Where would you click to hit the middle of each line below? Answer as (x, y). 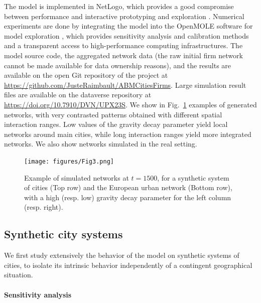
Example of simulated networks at (77, 177)
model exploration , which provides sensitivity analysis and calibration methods (126, 35)
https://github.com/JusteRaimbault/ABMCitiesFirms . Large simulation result (125, 85)
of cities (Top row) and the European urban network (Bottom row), (128, 187)
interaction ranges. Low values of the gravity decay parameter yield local (116, 124)
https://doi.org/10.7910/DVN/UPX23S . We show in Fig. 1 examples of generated (130, 104)
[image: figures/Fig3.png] (69, 161)
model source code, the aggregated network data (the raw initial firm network (123, 55)
